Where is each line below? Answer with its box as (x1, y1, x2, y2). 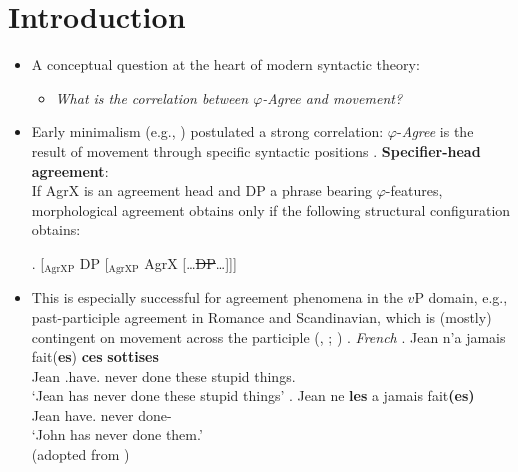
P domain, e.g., (414, 287, 508, 308)
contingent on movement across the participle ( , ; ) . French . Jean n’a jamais (31, 326, 506, 347)
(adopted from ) (31, 444, 130, 465)
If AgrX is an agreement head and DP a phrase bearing (31, 180, 372, 201)
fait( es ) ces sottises (31, 346, 159, 367)
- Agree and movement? (262, 87, 403, 108)
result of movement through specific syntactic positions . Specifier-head (31, 140, 481, 161)
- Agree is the (397, 121, 474, 142)
